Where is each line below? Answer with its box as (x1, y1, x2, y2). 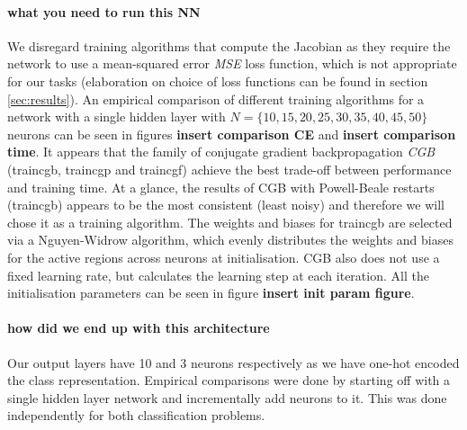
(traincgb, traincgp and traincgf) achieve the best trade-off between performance (7, 159, 452, 178)
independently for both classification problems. (7, 406, 265, 425)
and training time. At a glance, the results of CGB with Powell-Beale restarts (7, 177, 435, 196)
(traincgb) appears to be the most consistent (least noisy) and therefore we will (7, 195, 445, 214)
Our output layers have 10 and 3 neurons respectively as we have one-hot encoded (7, 353, 460, 372)
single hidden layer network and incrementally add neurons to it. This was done (7, 388, 447, 407)
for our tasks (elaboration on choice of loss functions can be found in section (7, 71, 428, 90)
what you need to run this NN (7, 2, 201, 21)
